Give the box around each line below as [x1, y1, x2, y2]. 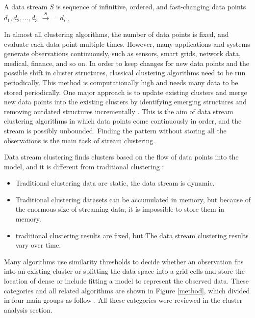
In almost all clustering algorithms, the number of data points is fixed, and [4, 29, 229, 39]
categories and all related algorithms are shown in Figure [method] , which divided [4, 285, 250, 295]
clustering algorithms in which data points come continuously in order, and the [4, 116, 242, 126]
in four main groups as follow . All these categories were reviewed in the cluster [4, 295, 243, 305]
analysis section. [4, 304, 52, 315]
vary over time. [15, 240, 61, 250]
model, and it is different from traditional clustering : [4, 161, 164, 171]
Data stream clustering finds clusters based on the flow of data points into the [4, 152, 239, 162]
